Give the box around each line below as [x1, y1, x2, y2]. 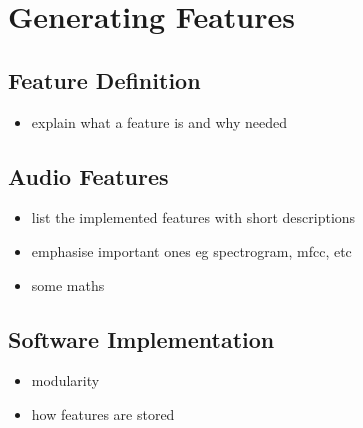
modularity [31, 370, 100, 391]
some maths [31, 274, 105, 295]
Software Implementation [8, 323, 275, 354]
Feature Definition [8, 64, 201, 95]
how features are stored [31, 403, 175, 424]
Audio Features [8, 160, 169, 191]
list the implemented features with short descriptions [31, 207, 356, 228]
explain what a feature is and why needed [31, 111, 288, 132]
